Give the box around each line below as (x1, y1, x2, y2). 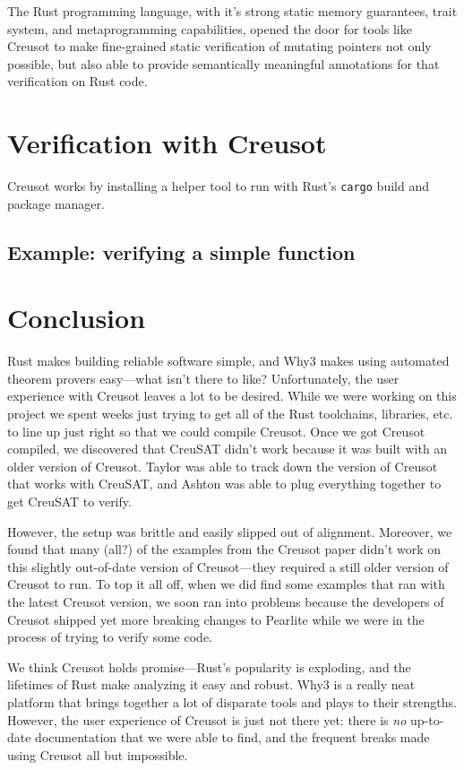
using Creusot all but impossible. (7, 745, 188, 764)
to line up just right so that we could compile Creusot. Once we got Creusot (7, 421, 425, 440)
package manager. (7, 194, 105, 212)
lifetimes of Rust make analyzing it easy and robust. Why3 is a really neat (7, 675, 416, 694)
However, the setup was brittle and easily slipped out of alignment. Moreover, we (7, 522, 452, 541)
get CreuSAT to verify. (7, 492, 132, 510)
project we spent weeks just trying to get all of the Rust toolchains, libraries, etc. (7, 404, 453, 423)
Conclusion (7, 299, 146, 336)
